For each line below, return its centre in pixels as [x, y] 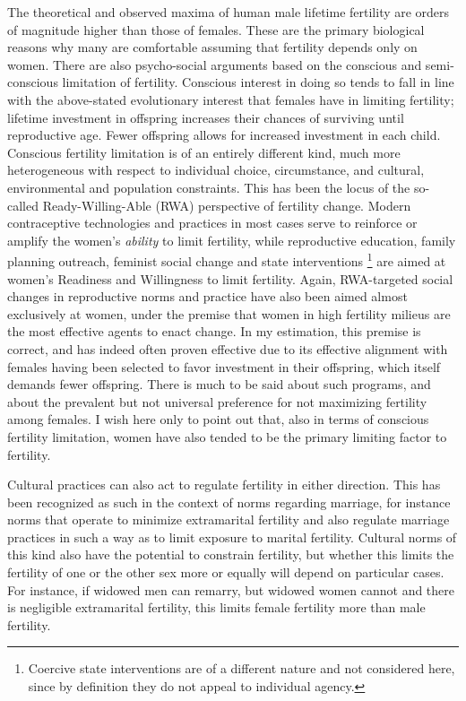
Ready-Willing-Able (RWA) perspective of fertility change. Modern [227, 205]
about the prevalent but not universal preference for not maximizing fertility [217, 401]
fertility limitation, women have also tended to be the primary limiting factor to [227, 436]
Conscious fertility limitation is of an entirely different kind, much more [204, 152]
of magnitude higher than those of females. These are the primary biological [216, 29]
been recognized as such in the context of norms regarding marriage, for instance [229, 502]
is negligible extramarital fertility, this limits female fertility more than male [216, 607]
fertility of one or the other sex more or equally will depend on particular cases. [226, 572]
